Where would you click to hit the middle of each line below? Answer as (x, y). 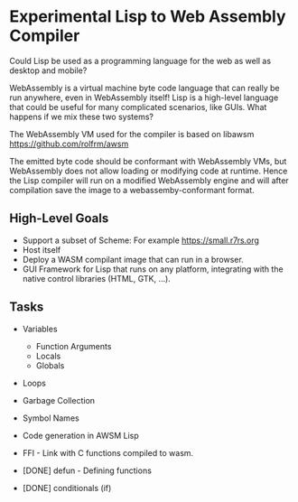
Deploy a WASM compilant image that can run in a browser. (133, 259)
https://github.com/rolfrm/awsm (69, 144)
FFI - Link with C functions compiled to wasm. (108, 452)
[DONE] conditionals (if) (67, 488)
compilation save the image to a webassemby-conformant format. (132, 190)
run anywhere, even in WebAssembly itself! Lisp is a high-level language (144, 98)
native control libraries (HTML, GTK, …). (97, 278)
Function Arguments (74, 346)
